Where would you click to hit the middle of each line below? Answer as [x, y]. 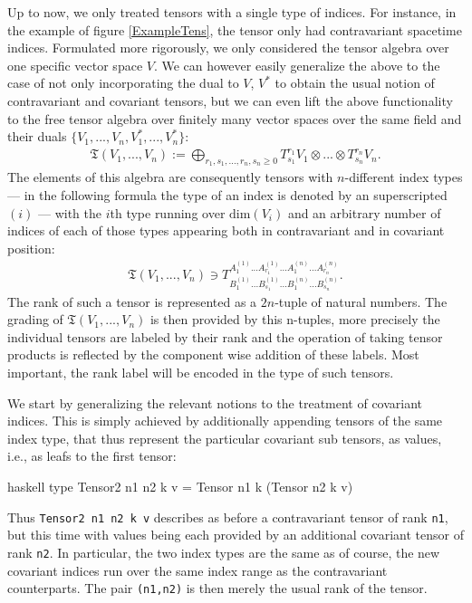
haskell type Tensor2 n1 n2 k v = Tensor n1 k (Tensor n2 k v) [180, 487]
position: [31, 248]
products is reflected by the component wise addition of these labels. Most [213, 354]
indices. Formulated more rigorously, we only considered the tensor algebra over [228, 48]
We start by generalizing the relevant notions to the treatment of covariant [215, 402]
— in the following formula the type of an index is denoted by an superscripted [227, 195]
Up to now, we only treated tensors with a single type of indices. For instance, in [232, 12]
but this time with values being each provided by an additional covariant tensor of [236, 535]
